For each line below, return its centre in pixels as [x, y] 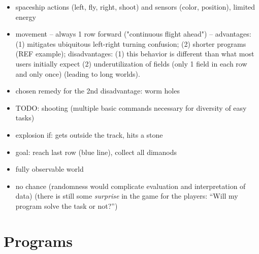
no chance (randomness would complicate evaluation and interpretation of [131, 186]
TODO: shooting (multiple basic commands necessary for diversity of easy [131, 107]
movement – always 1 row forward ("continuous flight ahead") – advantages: [133, 34]
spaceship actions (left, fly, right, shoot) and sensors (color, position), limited [135, 7]
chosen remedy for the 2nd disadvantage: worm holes [98, 91]
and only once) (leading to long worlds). [78, 73]
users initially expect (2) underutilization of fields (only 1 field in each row [131, 63]
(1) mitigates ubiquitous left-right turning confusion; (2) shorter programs [131, 43]
